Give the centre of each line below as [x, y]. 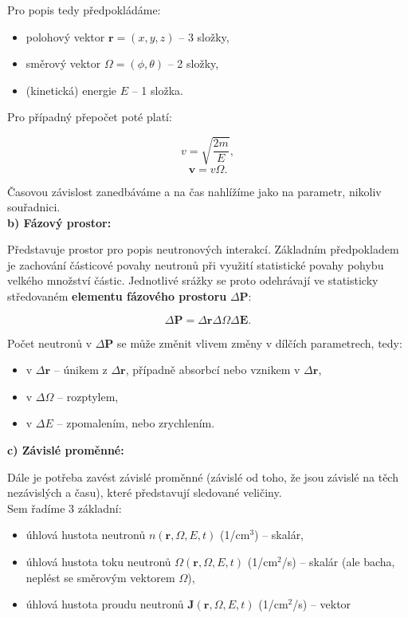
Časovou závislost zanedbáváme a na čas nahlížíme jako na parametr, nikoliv [194, 191]
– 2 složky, [193, 63]
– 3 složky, [204, 36]
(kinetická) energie [71, 90]
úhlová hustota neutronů [86, 535]
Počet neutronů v [50, 342]
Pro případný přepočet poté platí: [90, 117]
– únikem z [80, 370]
